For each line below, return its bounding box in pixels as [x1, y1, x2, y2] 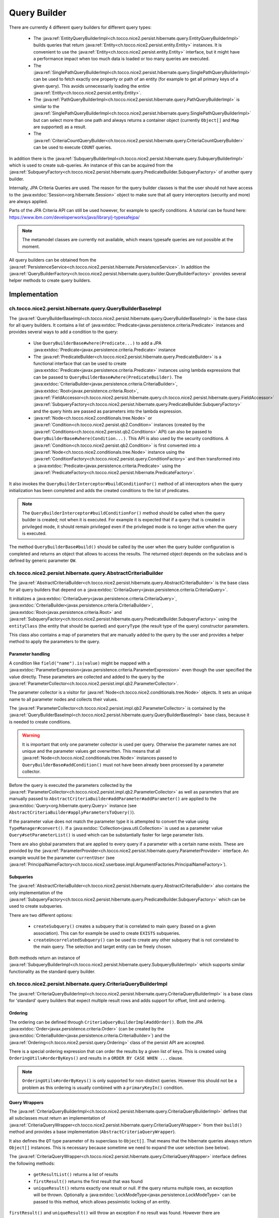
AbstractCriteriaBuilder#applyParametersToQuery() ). [9, 809, 135, 816]
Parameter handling [9, 651, 50, 657]
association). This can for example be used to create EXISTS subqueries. [33, 930, 180, 936]
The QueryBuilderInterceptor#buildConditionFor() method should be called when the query [22, 510, 225, 516]
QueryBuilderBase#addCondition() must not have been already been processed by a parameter [22, 761, 224, 767]
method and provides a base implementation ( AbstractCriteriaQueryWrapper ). [9, 1129, 176, 1135]
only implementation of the [9, 890, 63, 895]
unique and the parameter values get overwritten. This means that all [22, 748, 161, 754]
